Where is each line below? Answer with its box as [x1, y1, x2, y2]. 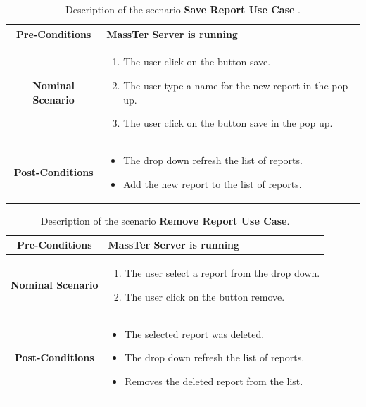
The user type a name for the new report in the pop [123, 78, 348, 93]
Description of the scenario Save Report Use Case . [65, 2, 301, 16]
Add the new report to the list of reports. [123, 176, 302, 191]
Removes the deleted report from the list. [125, 373, 303, 388]
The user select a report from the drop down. [125, 265, 320, 280]
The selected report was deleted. [125, 326, 265, 341]
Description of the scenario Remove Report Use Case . [40, 213, 290, 227]
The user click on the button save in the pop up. [123, 115, 333, 130]
